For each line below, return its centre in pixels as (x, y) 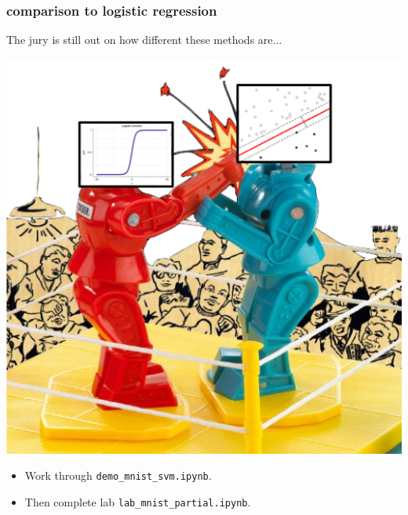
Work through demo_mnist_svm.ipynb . (118, 475)
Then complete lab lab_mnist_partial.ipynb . (138, 502)
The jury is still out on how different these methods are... (144, 40)
